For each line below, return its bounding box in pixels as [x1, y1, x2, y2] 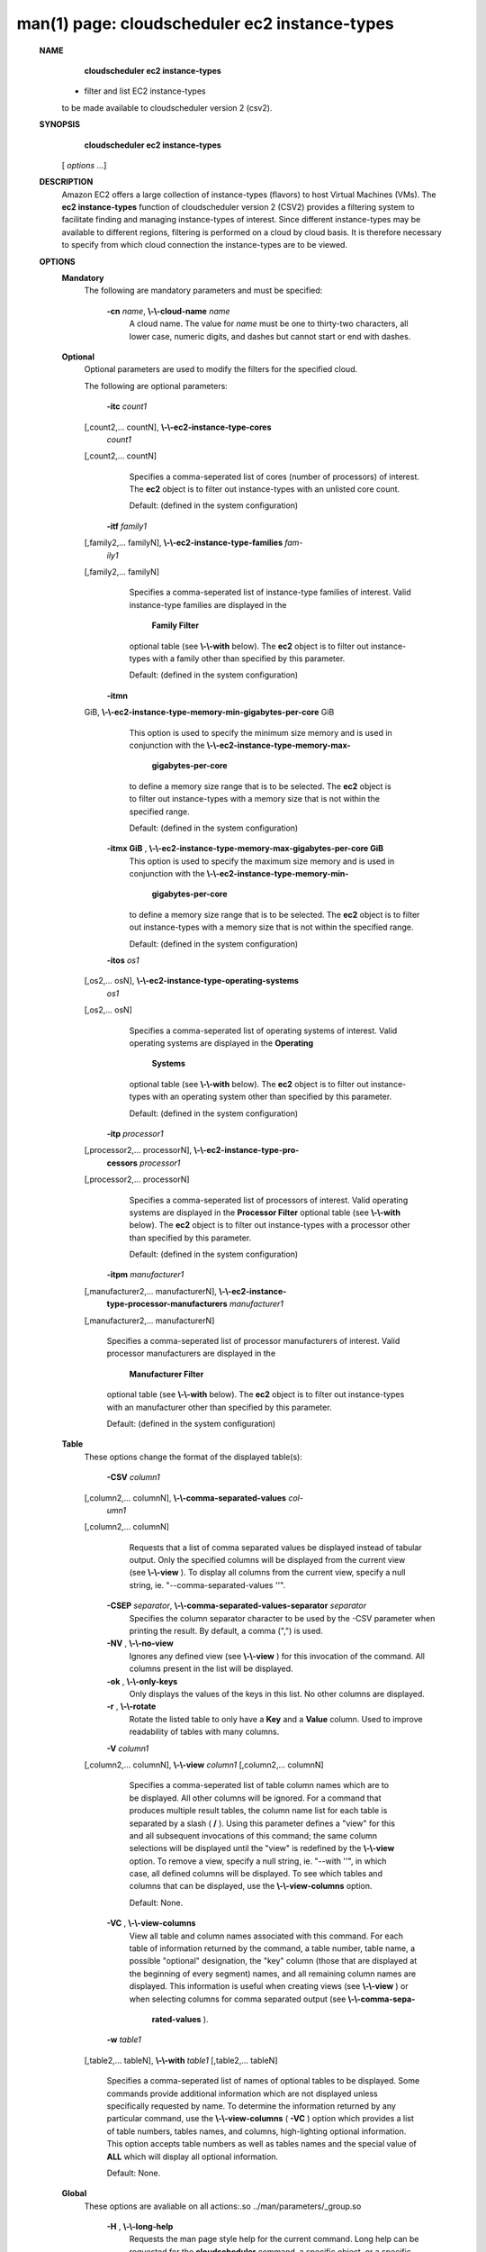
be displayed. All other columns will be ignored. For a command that [129, 1793, 382, 1803]
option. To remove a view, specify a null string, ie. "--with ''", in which [129, 1856, 387, 1866]
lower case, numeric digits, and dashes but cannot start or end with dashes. [129, 331, 411, 341]
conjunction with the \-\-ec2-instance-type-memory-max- [129, 740, 351, 750]
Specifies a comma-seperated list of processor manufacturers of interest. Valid [106, 1336, 400, 1347]
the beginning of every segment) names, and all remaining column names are [129, 1968, 417, 1979]
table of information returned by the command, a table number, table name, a [129, 1943, 416, 1954]
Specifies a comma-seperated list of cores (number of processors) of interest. [129, 471, 420, 482]
